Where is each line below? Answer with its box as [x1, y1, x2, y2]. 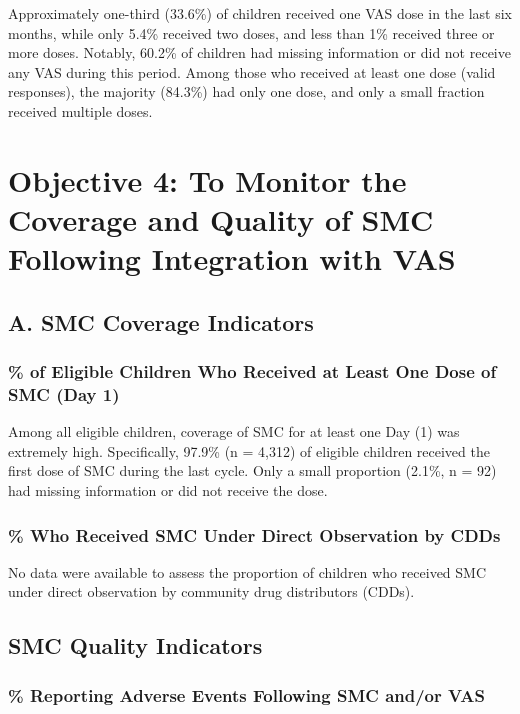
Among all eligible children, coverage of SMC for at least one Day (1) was [8, 421, 460, 442]
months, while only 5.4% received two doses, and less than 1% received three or [8, 22, 495, 43]
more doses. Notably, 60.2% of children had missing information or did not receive [8, 42, 511, 63]
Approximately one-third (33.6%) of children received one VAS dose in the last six [8, 3, 512, 23]
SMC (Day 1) [8, 381, 120, 406]
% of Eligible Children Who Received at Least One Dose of [8, 359, 497, 384]
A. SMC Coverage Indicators [8, 306, 314, 337]
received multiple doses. [8, 100, 153, 121]
